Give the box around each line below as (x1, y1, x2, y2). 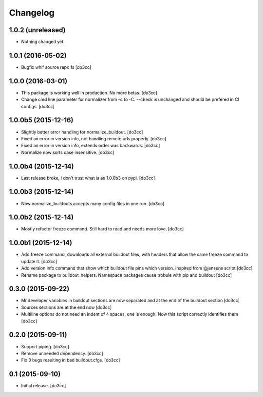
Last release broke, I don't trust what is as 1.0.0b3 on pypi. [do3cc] (21, 175, 155, 181)
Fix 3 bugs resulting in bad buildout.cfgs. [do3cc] (21, 357, 120, 363)
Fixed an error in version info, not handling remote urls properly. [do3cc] (21, 135, 167, 141)
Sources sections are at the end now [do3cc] (21, 304, 112, 310)
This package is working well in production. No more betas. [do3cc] (21, 90, 158, 95)
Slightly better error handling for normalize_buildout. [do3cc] (21, 129, 143, 135)
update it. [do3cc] (21, 258, 57, 264)
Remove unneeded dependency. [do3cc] (21, 350, 103, 356)
